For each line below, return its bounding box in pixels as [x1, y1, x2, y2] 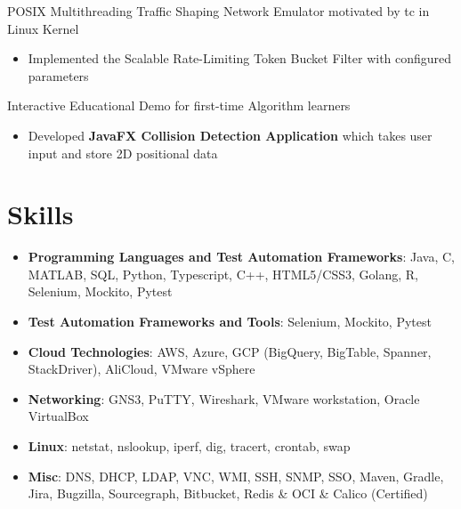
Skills [7, 196, 74, 232]
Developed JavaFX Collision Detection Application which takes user [28, 125, 433, 144]
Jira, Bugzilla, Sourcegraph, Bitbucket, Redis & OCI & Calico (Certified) [28, 484, 428, 503]
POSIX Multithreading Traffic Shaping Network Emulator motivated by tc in [7, 2, 430, 20]
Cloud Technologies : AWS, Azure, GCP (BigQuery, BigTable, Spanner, [28, 342, 432, 360]
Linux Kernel [7, 19, 79, 37]
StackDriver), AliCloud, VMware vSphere [28, 360, 255, 378]
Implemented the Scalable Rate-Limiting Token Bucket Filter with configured [28, 49, 452, 68]
